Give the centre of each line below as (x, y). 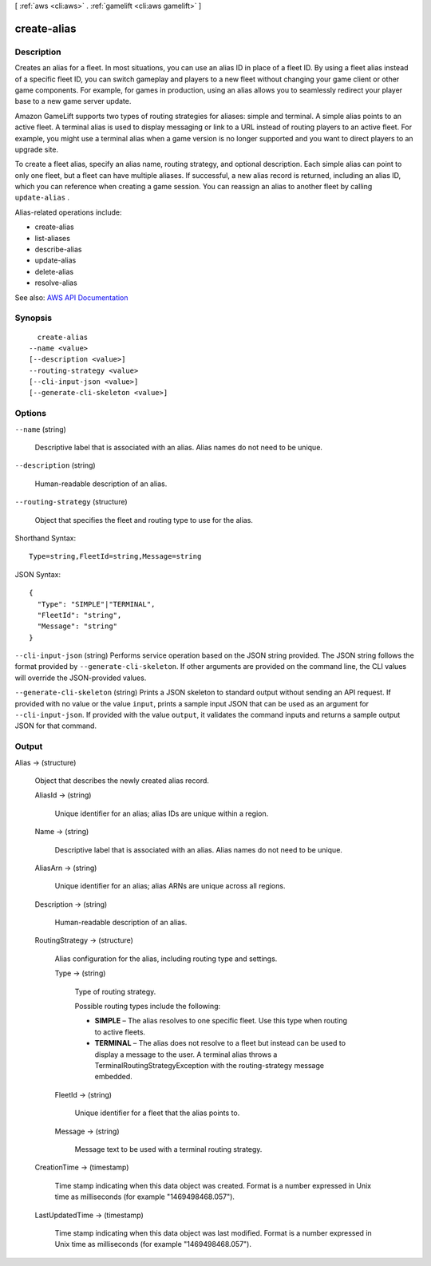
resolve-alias (56, 283)
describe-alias (58, 249)
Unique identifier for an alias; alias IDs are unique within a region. (162, 813)
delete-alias (54, 271)
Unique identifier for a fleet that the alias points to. (157, 1113)
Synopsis (33, 318)
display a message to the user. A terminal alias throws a (186, 1054)
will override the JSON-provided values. (81, 678)
